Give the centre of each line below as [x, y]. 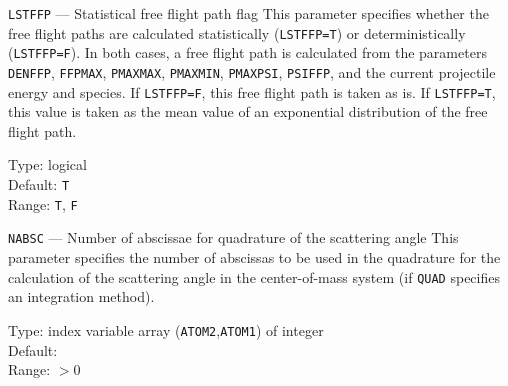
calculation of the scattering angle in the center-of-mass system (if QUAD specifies [254, 276]
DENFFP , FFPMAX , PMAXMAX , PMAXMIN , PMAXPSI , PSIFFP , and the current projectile [252, 71]
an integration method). [81, 296]
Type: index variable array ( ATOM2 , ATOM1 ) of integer [166, 329]
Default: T [39, 184]
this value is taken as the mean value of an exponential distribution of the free [248, 111]
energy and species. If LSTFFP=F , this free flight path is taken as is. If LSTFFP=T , [252, 91]
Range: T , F [43, 203]
